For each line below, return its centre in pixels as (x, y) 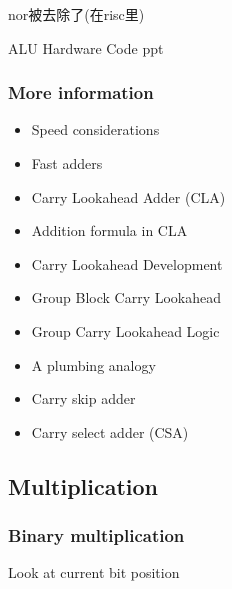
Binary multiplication (96, 535)
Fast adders (67, 163)
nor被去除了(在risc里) (76, 14)
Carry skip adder (83, 398)
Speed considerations (95, 129)
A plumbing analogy (93, 364)
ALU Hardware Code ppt (86, 47)
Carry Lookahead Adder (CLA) (128, 196)
